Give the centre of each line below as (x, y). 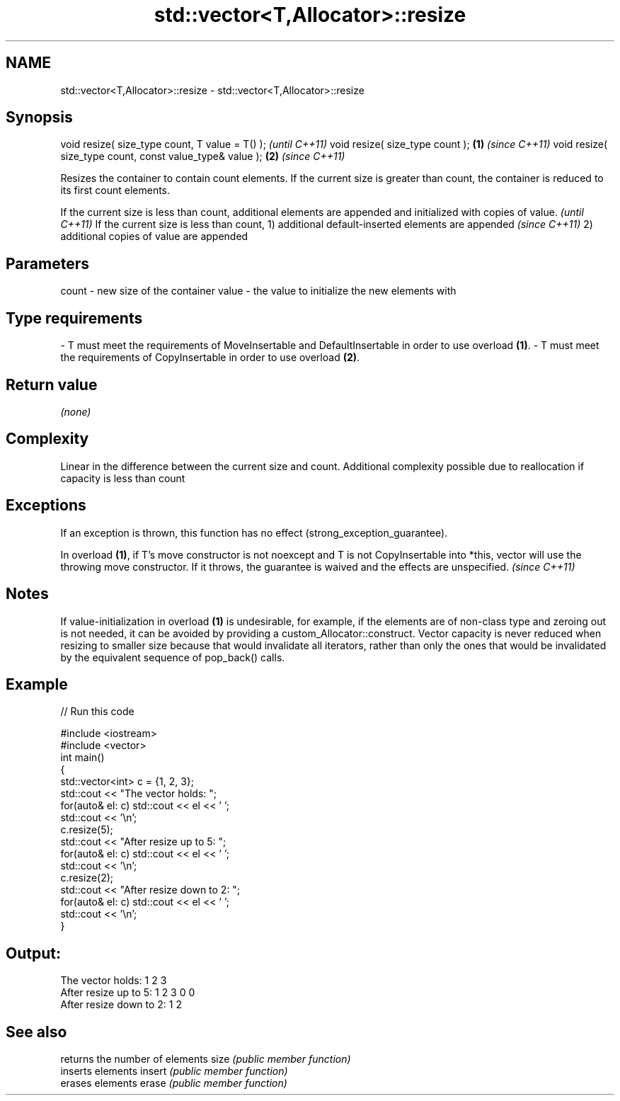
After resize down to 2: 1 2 (121, 1005)
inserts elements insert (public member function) (174, 1071)
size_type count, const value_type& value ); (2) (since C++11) (203, 156)
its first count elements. (115, 190)
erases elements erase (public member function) (174, 1083)
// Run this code (97, 712)
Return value (52, 384)
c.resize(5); (87, 830)
